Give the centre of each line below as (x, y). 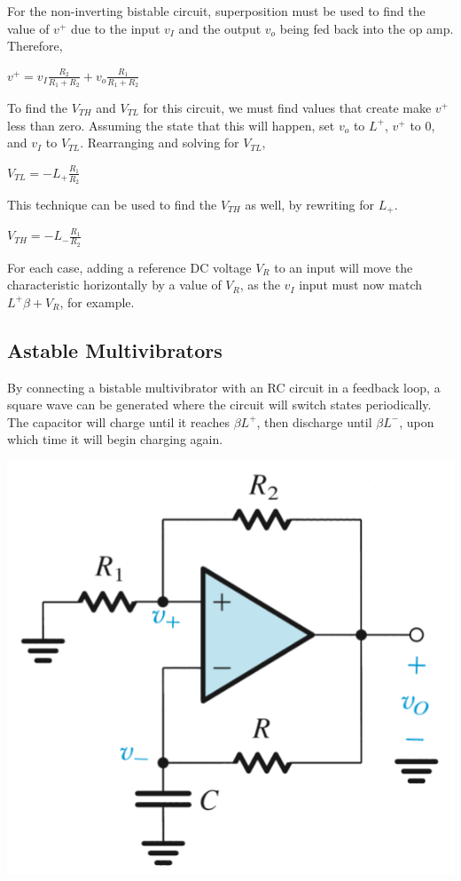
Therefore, (35, 46)
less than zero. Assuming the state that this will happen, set (171, 125)
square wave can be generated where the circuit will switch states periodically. (219, 405)
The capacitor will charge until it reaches (119, 421)
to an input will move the (344, 267)
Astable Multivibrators (115, 349)
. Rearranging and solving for (160, 143)
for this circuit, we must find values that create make (287, 108)
